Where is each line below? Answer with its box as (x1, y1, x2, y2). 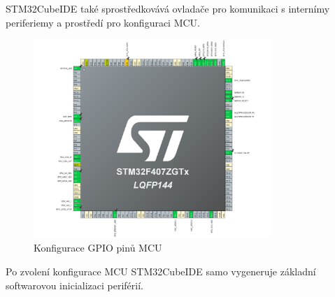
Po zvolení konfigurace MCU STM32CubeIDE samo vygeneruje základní (6, 263, 316, 278)
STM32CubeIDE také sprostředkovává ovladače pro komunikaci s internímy (6, 1, 330, 15)
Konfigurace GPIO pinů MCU (34, 240, 162, 255)
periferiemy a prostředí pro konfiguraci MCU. (6, 15, 201, 29)
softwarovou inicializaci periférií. (6, 277, 143, 292)
